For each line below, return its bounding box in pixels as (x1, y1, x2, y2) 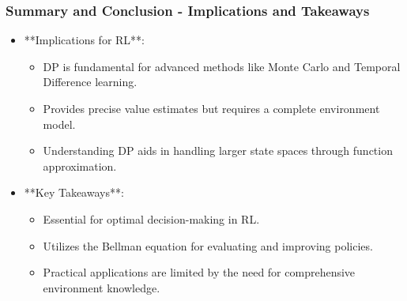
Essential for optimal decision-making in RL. (43, 210, 260, 227)
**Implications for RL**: (24, 32, 145, 48)
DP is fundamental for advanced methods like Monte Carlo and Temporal (43, 58, 401, 74)
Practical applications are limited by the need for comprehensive (43, 264, 356, 280)
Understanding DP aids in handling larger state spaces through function (43, 142, 393, 159)
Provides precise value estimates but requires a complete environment (43, 100, 380, 116)
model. (43, 115, 76, 132)
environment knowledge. (43, 279, 160, 295)
